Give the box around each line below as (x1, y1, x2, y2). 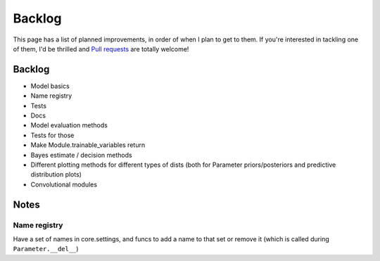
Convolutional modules (30, 180, 98, 189)
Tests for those (30, 131, 75, 139)
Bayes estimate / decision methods (30, 151, 133, 159)
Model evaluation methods (30, 121, 108, 129)
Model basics (30, 82, 70, 90)
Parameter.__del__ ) (13, 245, 79, 253)
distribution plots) (30, 170, 82, 179)
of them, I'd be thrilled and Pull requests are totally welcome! (13, 44, 189, 53)
